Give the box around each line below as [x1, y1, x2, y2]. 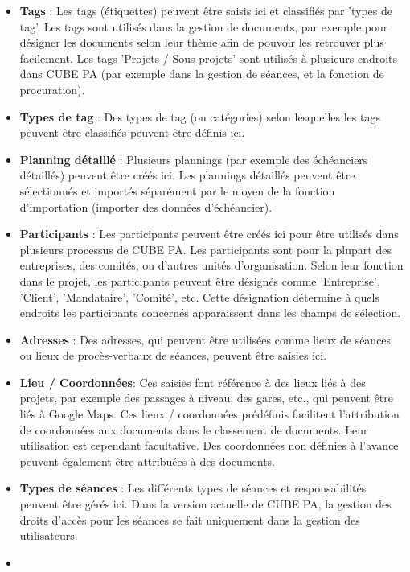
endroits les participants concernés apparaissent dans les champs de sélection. [19, 304, 401, 321]
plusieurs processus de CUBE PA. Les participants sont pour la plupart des [19, 241, 392, 257]
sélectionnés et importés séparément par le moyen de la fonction [19, 182, 335, 199]
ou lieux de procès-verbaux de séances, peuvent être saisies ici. [19, 347, 327, 364]
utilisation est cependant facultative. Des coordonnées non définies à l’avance [19, 437, 399, 454]
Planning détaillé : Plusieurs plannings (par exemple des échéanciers [19, 150, 368, 167]
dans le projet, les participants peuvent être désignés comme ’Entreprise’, [19, 272, 380, 289]
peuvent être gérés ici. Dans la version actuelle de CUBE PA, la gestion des [19, 496, 392, 512]
